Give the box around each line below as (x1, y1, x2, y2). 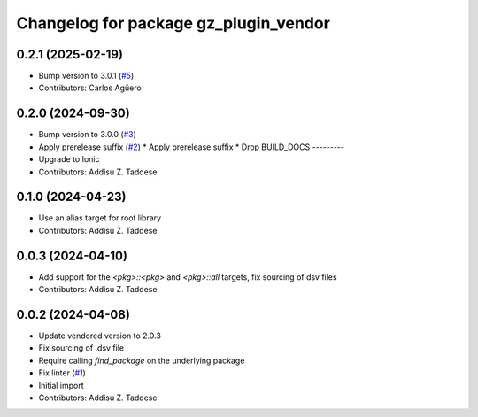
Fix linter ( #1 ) (38, 367, 86, 378)
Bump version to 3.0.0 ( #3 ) (38, 129, 137, 140)
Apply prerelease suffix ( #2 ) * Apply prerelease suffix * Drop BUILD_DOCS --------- (38, 142, 345, 152)
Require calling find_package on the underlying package (38, 355, 245, 366)
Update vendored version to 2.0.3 (38, 330, 161, 341)
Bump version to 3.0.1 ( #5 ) (38, 71, 135, 81)
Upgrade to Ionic (38, 154, 100, 165)
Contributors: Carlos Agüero (38, 82, 142, 93)
